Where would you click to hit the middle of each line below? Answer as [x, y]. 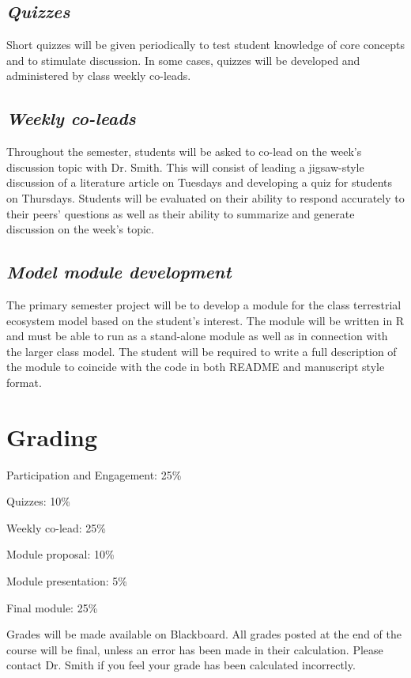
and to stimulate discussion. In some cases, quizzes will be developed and [183, 60]
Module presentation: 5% [67, 581]
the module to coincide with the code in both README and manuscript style [196, 367]
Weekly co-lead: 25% [56, 527]
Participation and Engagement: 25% [94, 474]
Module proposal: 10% [60, 554]
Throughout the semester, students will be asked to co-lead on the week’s [184, 152]
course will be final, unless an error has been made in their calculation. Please [195, 649]
